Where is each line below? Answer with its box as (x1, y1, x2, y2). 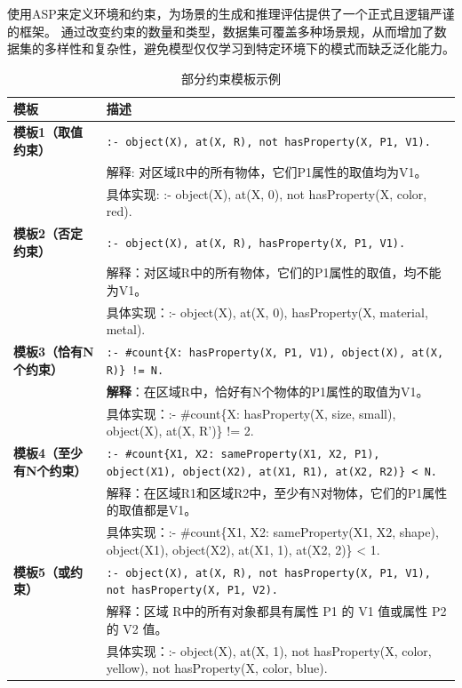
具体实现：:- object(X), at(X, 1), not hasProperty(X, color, (106, 641, 432, 660)
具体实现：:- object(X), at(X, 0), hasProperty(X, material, (106, 302, 428, 321)
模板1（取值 (13, 123, 84, 141)
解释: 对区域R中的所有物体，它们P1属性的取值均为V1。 (106, 162, 427, 180)
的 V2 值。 (106, 619, 168, 637)
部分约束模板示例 (181, 68, 281, 87)
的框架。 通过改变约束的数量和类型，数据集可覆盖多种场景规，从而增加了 (7, 21, 434, 40)
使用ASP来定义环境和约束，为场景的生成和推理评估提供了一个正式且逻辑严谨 (7, 4, 455, 22)
